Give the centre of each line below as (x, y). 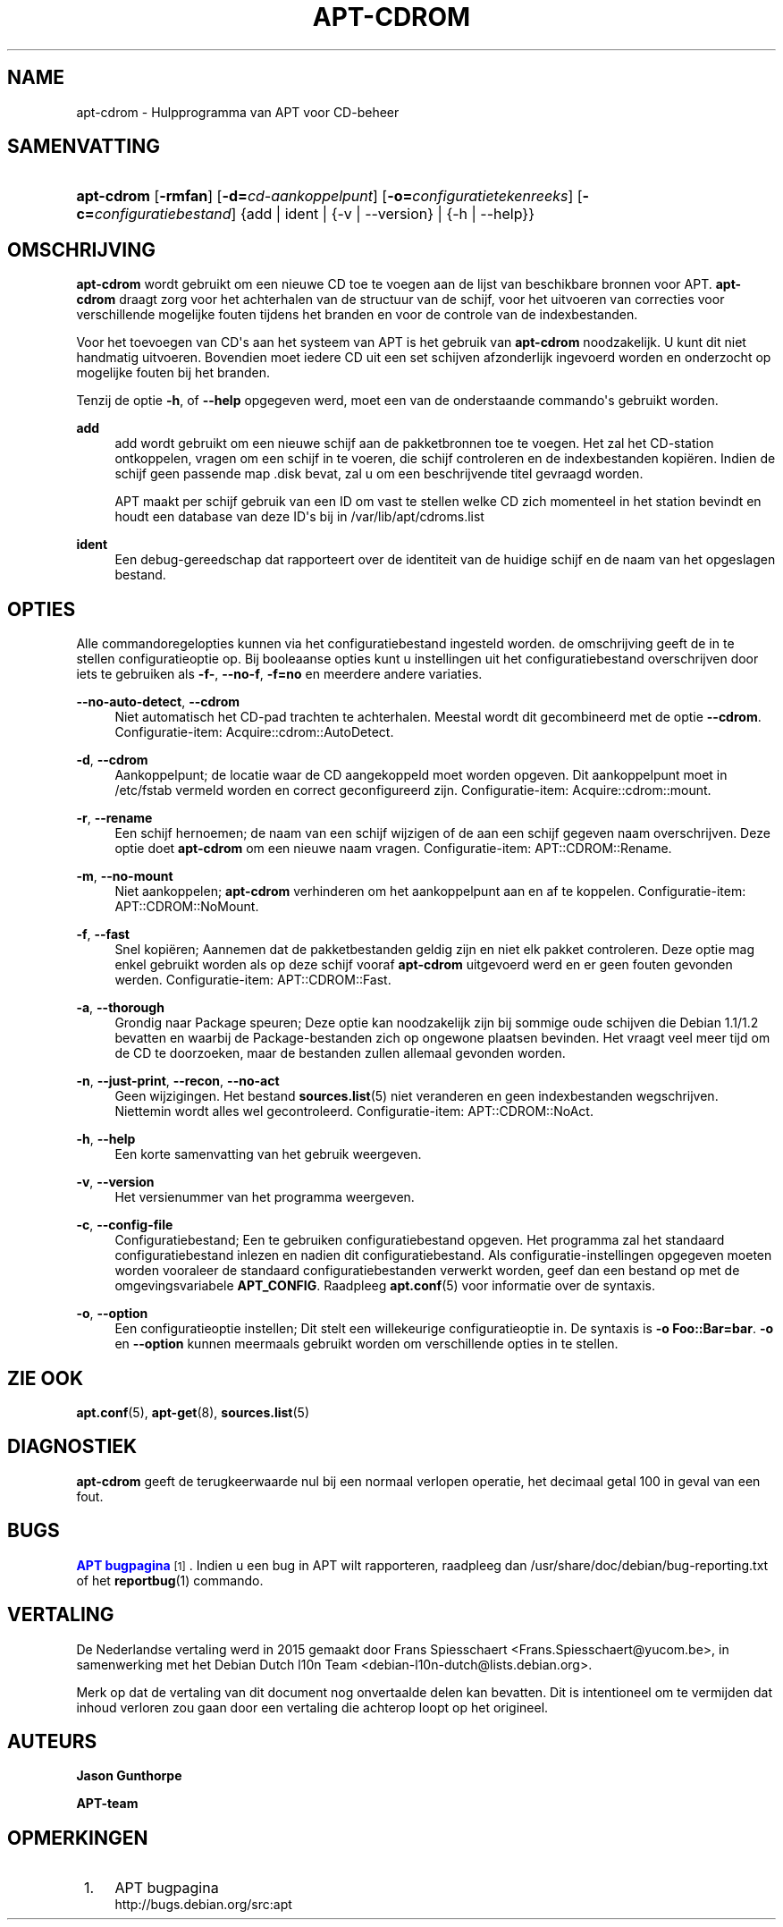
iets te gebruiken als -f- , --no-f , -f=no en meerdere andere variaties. (279, 674)
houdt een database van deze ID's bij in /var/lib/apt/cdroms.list (299, 517)
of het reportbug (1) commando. (170, 1580)
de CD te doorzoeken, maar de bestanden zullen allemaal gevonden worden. (340, 1053)
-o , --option (112, 1314)
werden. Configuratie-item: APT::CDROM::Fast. (253, 980)
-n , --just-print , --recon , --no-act (178, 1081)
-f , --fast (103, 934)
